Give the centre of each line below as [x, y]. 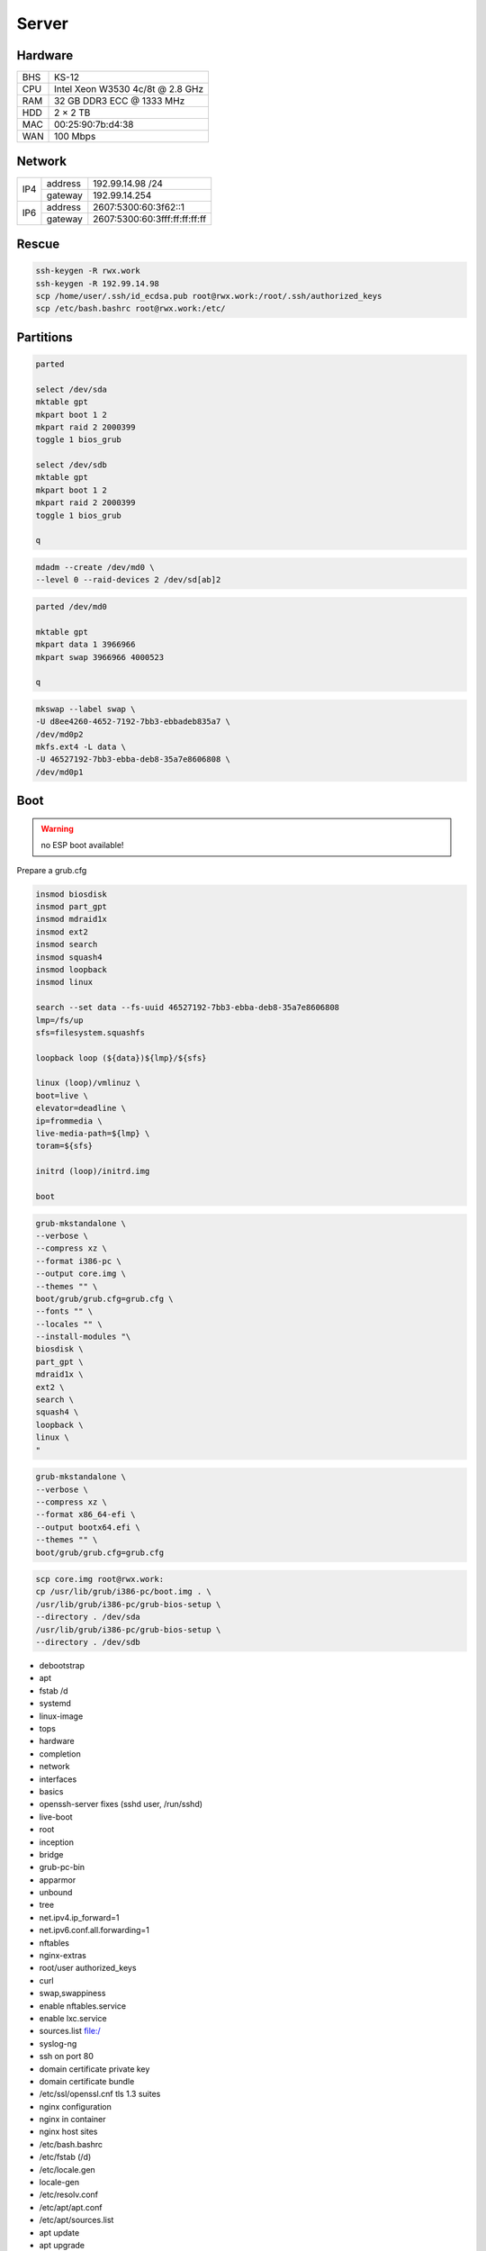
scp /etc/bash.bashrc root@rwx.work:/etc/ [130, 309]
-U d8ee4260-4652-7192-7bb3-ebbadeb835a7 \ [133, 722]
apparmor [58, 1880]
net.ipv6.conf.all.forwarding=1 [94, 1930]
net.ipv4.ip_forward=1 [79, 1917]
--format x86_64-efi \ [85, 1514]
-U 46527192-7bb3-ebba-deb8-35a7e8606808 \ [133, 759]
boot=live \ [62, 1095]
